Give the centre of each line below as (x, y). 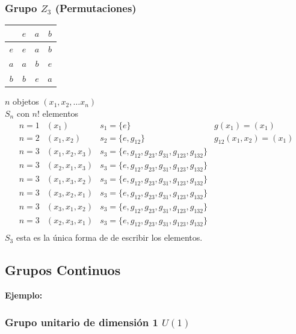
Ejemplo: (24, 295)
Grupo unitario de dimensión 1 (82, 322)
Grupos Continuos (63, 270)
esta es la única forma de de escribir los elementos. (109, 237)
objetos (26, 101)
